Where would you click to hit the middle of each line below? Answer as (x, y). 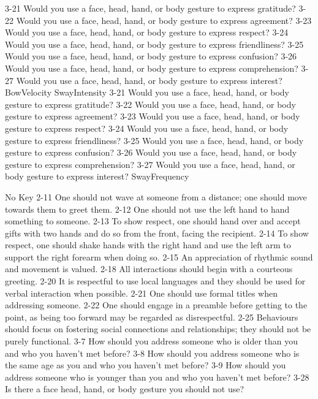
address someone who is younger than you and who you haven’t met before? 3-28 (157, 377)
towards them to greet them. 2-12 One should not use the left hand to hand (147, 209)
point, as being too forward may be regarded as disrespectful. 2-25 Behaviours (152, 317)
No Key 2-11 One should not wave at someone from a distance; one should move (156, 196)
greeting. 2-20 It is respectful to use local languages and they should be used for (155, 281)
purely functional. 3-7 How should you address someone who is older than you (152, 341)
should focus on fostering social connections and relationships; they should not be (158, 329)
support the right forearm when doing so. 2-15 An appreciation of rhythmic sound (159, 256)
